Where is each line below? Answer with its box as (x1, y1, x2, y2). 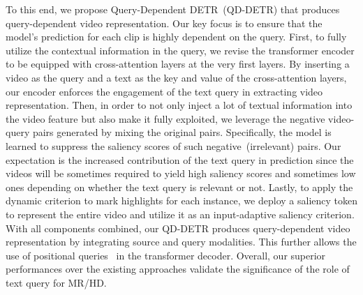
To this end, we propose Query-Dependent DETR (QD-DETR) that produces (6, 2, 340, 16)
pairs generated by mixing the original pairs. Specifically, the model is (32, 125, 332, 139)
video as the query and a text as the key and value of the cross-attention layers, (6, 70, 347, 84)
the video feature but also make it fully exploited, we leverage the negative (6, 111, 325, 126)
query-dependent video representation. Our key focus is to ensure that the (6, 15, 323, 30)
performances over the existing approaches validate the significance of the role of (6, 262, 350, 276)
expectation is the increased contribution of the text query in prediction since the (6, 152, 354, 167)
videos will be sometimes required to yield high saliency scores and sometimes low (6, 166, 356, 181)
